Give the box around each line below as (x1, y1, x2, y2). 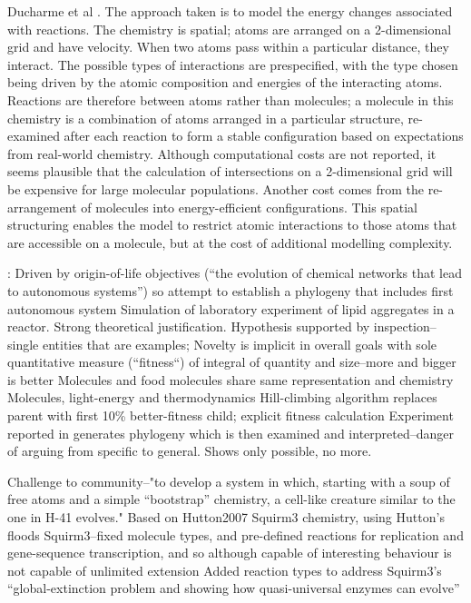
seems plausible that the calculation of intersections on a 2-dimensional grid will (7, 162, 453, 181)
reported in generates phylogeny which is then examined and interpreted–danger (7, 423, 454, 442)
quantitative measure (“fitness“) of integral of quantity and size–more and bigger (7, 352, 456, 371)
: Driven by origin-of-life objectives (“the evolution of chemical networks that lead (7, 263, 462, 282)
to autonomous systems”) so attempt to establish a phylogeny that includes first (7, 281, 454, 300)
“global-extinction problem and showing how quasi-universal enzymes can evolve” (7, 578, 460, 598)
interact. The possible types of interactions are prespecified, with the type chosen (7, 54, 458, 74)
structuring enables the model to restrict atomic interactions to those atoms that (7, 215, 457, 234)
